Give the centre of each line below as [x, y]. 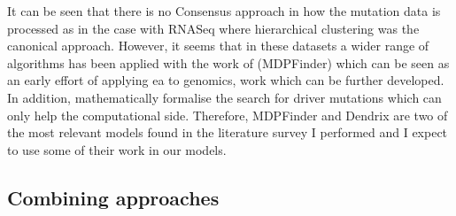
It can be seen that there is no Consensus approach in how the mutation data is [224, 11]
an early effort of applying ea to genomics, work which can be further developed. [226, 80]
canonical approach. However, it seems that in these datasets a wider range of [218, 46]
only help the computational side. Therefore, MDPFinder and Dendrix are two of [228, 115]
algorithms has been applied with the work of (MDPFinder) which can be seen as [228, 62]
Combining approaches [113, 197]
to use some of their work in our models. [117, 149]
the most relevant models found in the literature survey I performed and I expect [228, 132]
